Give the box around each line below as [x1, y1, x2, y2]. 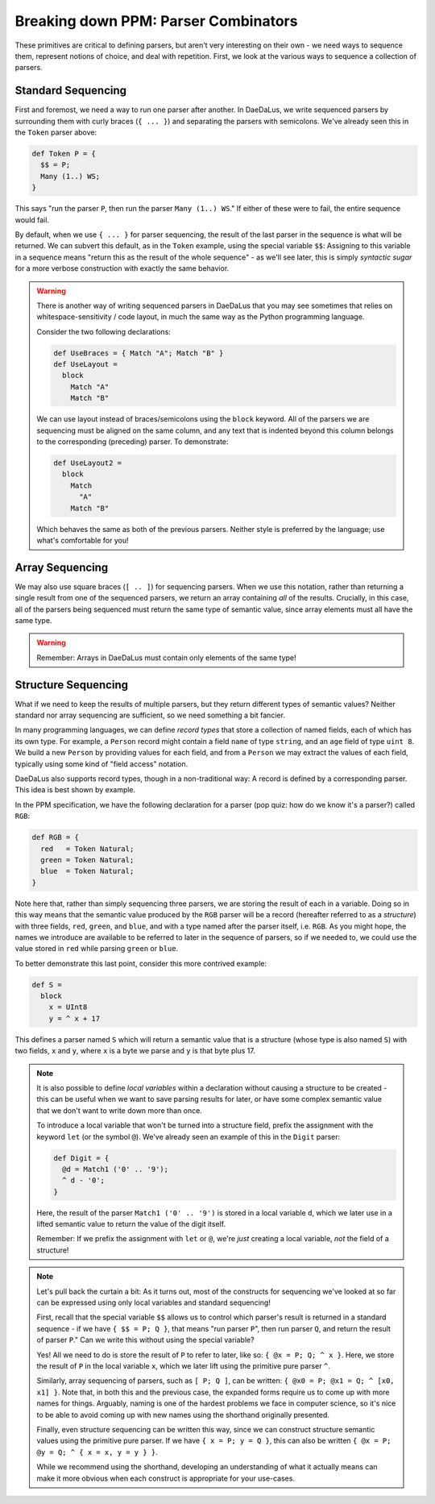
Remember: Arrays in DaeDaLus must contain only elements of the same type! [36, 653, 297, 663]
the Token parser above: [14, 127, 97, 137]
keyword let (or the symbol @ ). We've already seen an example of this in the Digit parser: [36, 1132, 341, 1141]
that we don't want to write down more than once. [36, 1105, 203, 1116]
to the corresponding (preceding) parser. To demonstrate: [36, 436, 229, 447]
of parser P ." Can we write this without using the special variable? [36, 1335, 255, 1345]
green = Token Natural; [40, 855, 135, 864]
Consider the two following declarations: [36, 326, 171, 336]
